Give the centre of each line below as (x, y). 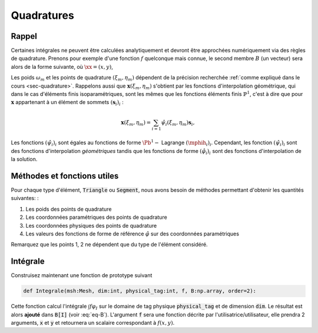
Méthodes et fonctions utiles (65, 176)
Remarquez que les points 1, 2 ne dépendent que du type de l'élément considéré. (110, 245)
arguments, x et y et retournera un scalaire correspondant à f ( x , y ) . (93, 323)
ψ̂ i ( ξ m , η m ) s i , (178, 123)
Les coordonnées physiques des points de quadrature (91, 225)
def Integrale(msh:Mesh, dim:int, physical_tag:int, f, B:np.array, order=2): (140, 291)
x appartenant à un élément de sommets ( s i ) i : (67, 103)
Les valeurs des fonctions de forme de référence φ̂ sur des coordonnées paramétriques (132, 234)
